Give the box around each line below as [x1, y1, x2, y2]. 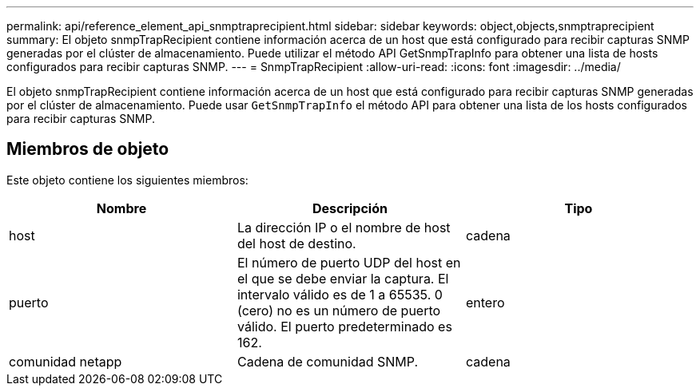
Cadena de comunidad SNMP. [237, 353, 419, 370]
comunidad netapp [9, 353, 122, 370]
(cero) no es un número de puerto [237, 302, 441, 319]
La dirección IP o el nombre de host [237, 219, 451, 236]
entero [465, 294, 505, 311]
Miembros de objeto [6, 139, 169, 160]
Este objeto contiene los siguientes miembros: [6, 172, 249, 187]
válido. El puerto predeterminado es [237, 318, 452, 335]
